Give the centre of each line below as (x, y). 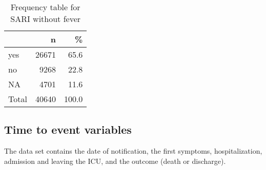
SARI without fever (46, 19)
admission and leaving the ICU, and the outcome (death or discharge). (115, 161)
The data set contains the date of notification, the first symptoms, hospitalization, (133, 151)
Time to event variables (68, 129)
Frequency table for (45, 7)
